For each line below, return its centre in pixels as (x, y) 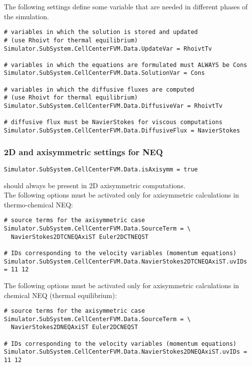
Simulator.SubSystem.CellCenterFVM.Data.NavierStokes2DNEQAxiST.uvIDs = (126, 352)
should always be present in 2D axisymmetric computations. (95, 185)
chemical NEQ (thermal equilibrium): (61, 295)
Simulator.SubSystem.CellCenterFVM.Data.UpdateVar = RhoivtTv (108, 49)
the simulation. (27, 16)
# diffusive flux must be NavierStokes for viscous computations (113, 122)
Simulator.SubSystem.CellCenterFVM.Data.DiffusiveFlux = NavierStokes (122, 131)
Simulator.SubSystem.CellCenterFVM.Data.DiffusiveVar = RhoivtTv (113, 106)
